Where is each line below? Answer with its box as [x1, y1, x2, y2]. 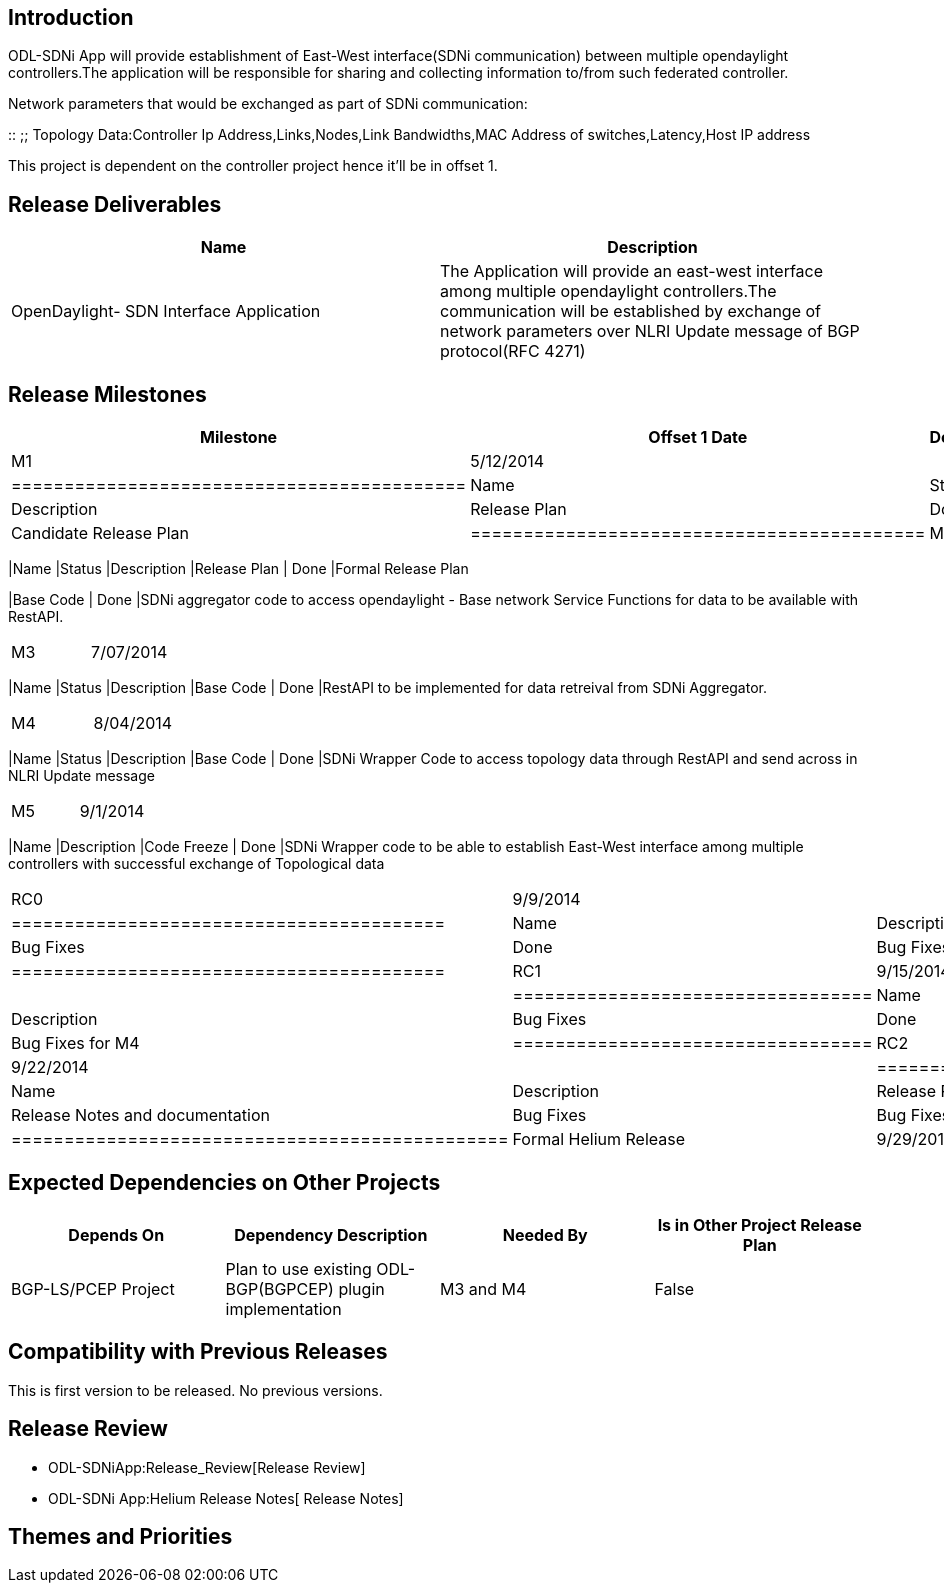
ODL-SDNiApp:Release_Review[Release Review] [48, 1458, 366, 1476]
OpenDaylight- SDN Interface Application [11, 301, 321, 322]
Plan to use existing [225, 1258, 372, 1279]
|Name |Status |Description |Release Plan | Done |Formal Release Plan [8, 560, 469, 578]
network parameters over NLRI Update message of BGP [440, 321, 860, 342]
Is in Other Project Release [657, 1214, 862, 1235]
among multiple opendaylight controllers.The [440, 281, 777, 302]
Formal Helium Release [512, 1129, 686, 1150]
